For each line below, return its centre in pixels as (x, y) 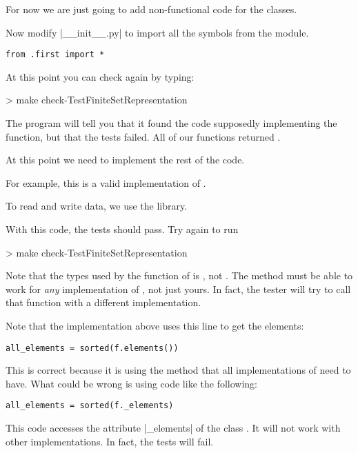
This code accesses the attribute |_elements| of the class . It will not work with (173, 428)
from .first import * (55, 55)
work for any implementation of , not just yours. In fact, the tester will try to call (178, 289)
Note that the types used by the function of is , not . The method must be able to (179, 275)
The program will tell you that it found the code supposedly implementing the (171, 123)
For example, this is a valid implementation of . (106, 182)
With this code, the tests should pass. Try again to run (122, 229)
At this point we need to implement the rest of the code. (125, 160)
